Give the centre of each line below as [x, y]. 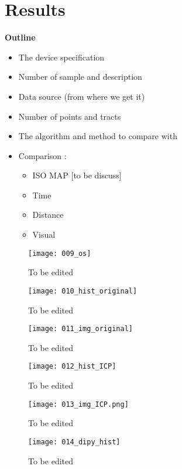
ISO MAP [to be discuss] [77, 175]
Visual [44, 234]
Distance [48, 215]
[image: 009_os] [60, 253]
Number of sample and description [80, 77]
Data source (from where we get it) [82, 96]
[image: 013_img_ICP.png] [78, 404]
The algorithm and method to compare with [98, 136]
